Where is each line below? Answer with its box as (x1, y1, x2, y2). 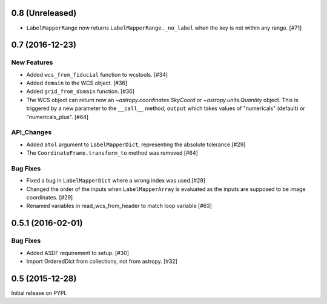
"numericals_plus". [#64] (26, 113, 89, 120)
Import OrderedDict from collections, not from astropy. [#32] (26, 257, 178, 265)
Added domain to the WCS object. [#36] (26, 79, 128, 87)
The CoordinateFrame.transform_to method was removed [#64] (26, 149, 198, 157)
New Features (11, 58, 53, 66)
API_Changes (11, 128, 52, 137)
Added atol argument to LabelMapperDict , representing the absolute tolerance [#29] (26, 141, 246, 148)
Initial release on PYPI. (11, 289, 67, 296)
